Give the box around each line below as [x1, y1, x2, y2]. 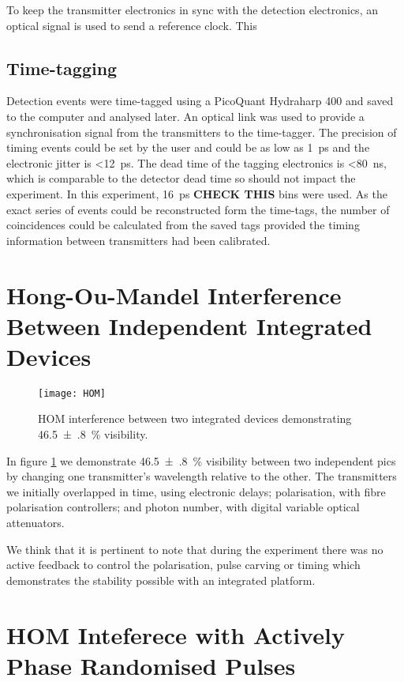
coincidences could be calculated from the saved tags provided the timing [6, 217, 360, 233]
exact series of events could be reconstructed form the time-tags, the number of [6, 201, 390, 217]
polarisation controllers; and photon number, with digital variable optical [6, 499, 360, 515]
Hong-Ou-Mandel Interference [6, 278, 342, 311]
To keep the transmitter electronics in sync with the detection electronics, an [6, 2, 378, 17]
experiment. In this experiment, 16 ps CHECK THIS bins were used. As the [6, 185, 387, 202]
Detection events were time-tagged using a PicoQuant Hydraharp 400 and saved [6, 92, 394, 109]
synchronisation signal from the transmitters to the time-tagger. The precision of [6, 123, 397, 140]
